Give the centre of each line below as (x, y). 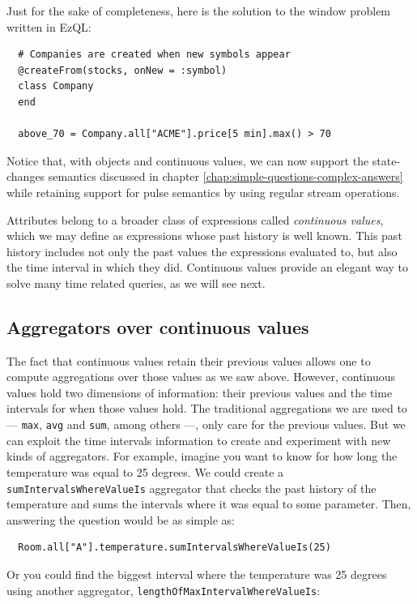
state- (386, 160)
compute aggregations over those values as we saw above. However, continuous (201, 377)
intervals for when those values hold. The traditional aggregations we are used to (207, 408)
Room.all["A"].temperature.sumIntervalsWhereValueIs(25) (174, 548)
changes (26, 176)
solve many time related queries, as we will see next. (136, 283)
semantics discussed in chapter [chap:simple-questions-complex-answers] (226, 176)
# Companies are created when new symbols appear (154, 55)
